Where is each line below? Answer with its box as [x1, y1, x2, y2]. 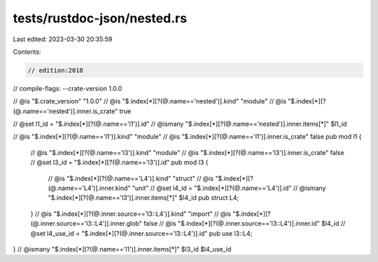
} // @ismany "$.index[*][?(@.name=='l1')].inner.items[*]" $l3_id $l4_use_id [13, 245, 232, 253]
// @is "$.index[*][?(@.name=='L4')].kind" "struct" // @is [48, 174, 214, 182]
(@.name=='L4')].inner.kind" [48, 184, 131, 192]
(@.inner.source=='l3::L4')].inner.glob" [30, 219, 143, 228]
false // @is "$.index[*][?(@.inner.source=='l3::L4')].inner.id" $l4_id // [143, 219, 346, 228]
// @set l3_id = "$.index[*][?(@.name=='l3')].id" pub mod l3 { [30, 158, 209, 167]
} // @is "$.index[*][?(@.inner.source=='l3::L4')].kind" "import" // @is [30, 210, 231, 218]
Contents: [13, 48, 41, 56]
